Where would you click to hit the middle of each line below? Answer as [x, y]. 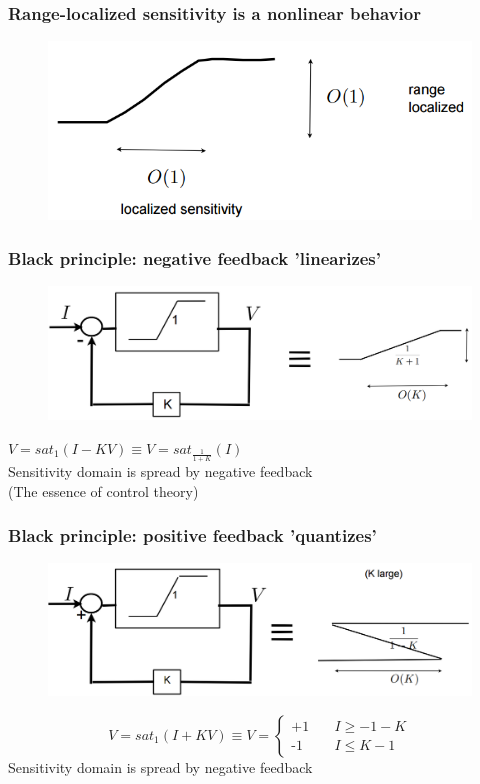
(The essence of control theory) [103, 490]
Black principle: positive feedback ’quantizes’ [192, 535]
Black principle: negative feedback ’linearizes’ [195, 258]
